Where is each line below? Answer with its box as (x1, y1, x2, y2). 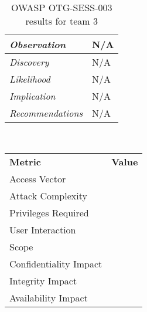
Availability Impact (9, 290, 88, 304)
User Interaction (9, 222, 76, 236)
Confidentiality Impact (9, 256, 102, 270)
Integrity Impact (9, 273, 77, 287)
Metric (9, 154, 41, 168)
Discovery (9, 55, 49, 69)
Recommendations (9, 106, 83, 120)
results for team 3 (25, 14, 98, 28)
